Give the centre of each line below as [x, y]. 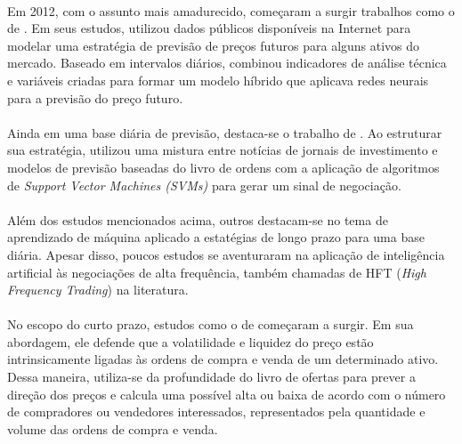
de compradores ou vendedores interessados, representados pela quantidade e [216, 412]
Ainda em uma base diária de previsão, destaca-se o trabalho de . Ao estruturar [225, 132]
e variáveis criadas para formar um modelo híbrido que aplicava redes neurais [218, 80]
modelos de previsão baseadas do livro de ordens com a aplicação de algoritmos [223, 167]
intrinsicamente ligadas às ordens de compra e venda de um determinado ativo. [223, 359]
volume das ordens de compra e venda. [113, 428]
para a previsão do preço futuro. [95, 97]
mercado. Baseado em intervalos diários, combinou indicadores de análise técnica [227, 63]
